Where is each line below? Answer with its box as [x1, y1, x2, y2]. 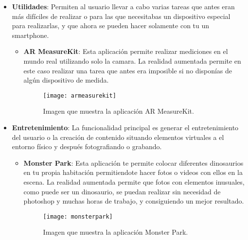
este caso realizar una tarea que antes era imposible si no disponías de [23, 65, 232, 75]
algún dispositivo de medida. [23, 75, 109, 85]
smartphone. [12, 30, 49, 40]
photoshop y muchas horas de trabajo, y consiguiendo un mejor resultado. [23, 196, 244, 206]
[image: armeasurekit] [43, 92, 116, 99]
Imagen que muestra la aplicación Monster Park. [43, 227, 188, 237]
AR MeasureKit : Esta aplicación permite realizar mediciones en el [23, 46, 228, 56]
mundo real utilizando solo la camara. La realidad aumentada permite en [23, 55, 241, 66]
